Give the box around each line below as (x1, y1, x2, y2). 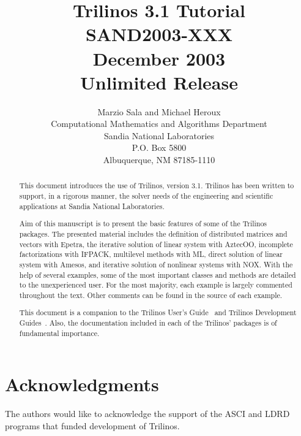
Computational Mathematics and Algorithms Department (51, 117, 267, 130)
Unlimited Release (80, 69, 238, 94)
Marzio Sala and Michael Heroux (97, 105, 221, 118)
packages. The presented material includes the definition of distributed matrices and (19, 228, 288, 239)
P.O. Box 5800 (132, 141, 187, 154)
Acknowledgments (5, 372, 159, 397)
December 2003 (92, 45, 226, 71)
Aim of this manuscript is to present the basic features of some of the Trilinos (19, 218, 267, 229)
